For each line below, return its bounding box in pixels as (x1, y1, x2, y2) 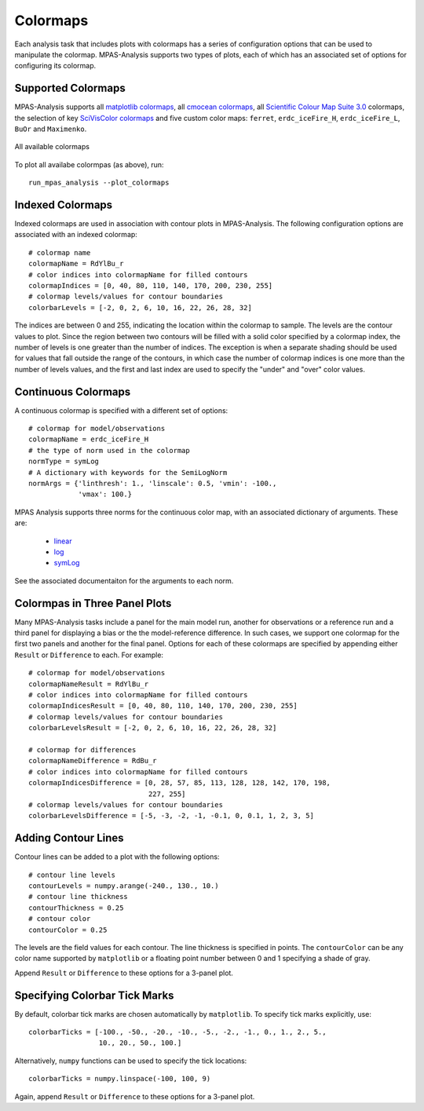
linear (53, 536, 72, 546)
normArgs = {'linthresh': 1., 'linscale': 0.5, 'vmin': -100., (28, 479, 277, 488)
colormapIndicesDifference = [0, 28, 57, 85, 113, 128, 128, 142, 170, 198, (28, 778, 331, 788)
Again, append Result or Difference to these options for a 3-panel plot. (14, 1091, 255, 1101)
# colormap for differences (28, 745, 137, 754)
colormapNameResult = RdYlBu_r (28, 679, 149, 689)
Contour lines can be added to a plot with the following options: (14, 852, 220, 861)
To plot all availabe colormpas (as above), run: (14, 159, 164, 169)
